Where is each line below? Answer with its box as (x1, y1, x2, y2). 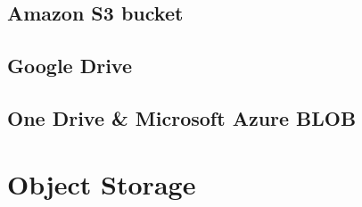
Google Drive (7, 52, 133, 79)
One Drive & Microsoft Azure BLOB (7, 103, 357, 131)
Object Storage (7, 165, 196, 202)
